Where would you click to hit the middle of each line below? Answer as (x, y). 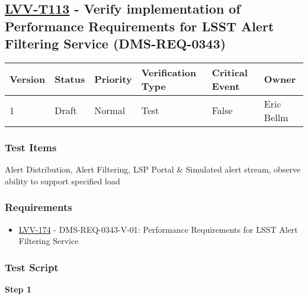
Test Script (32, 267)
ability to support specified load (62, 181)
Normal (110, 110)
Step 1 (18, 289)
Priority (113, 79)
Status (70, 79)
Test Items (31, 147)
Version (28, 79)
